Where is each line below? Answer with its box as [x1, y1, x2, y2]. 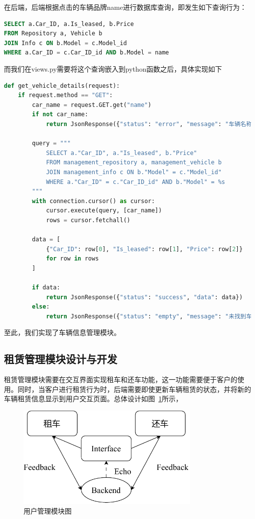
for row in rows [46, 255, 99, 262]
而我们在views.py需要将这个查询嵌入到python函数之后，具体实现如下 [4, 63, 222, 74]
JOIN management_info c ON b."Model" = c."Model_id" [46, 168, 222, 176]
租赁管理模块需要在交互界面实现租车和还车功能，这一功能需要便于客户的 [4, 374, 237, 385]
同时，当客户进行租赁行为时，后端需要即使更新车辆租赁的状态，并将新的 [17, 384, 251, 394]
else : [32, 303, 50, 311]
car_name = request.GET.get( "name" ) [32, 101, 152, 108]
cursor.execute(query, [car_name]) [46, 207, 162, 214]
